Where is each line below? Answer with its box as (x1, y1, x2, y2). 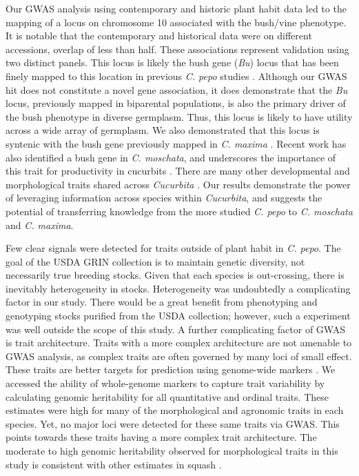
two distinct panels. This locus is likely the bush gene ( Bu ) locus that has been (6, 55, 339, 70)
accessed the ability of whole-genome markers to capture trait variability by (6, 376, 325, 390)
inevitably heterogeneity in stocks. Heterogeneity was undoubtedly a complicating (6, 281, 351, 295)
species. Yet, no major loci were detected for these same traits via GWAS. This (6, 416, 340, 430)
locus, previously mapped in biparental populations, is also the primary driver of (6, 96, 346, 110)
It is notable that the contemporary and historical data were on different (6, 28, 312, 43)
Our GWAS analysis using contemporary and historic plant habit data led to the (6, 1, 347, 15)
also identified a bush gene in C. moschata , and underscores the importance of (6, 150, 336, 164)
